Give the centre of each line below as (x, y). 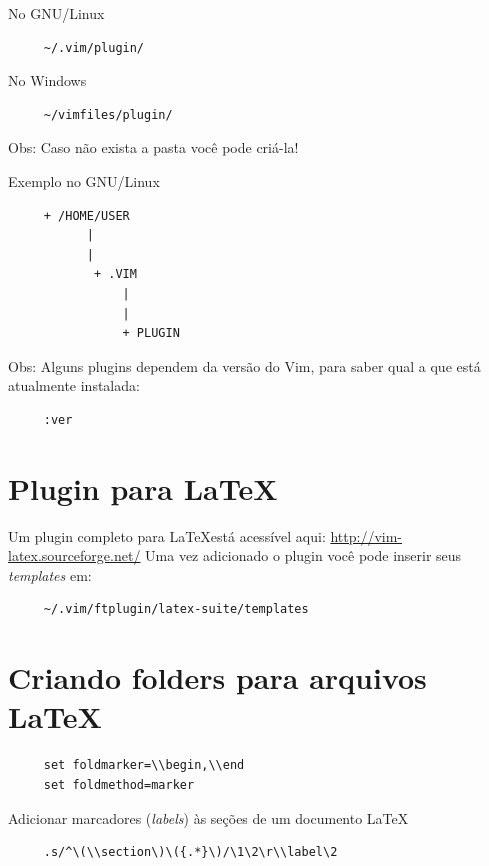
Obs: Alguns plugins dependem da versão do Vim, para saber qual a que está (244, 365)
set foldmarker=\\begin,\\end (144, 765)
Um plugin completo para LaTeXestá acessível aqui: (167, 535)
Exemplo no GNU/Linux (84, 180)
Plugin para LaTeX (143, 487)
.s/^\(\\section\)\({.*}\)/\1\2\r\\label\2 (190, 852)
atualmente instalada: (74, 385)
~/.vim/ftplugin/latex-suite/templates (176, 609)
